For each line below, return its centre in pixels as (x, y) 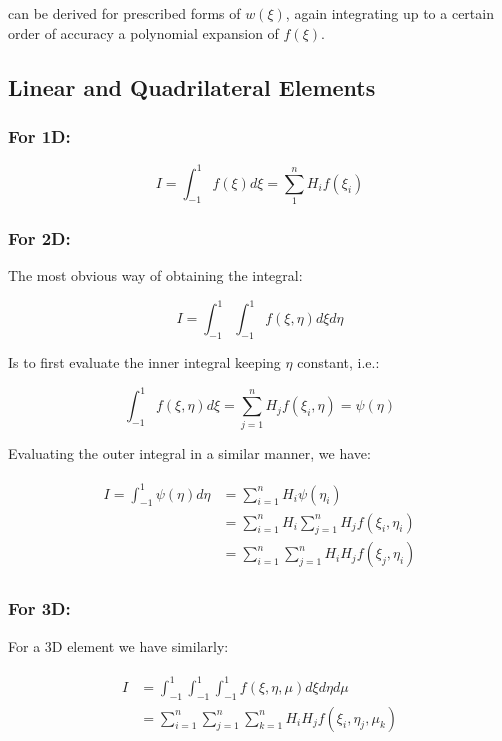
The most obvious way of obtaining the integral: (155, 275)
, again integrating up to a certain (389, 13)
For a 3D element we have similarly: (118, 645)
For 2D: (39, 237)
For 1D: (39, 135)
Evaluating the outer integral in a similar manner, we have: (189, 452)
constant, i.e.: (338, 362)
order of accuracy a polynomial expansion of (143, 32)
